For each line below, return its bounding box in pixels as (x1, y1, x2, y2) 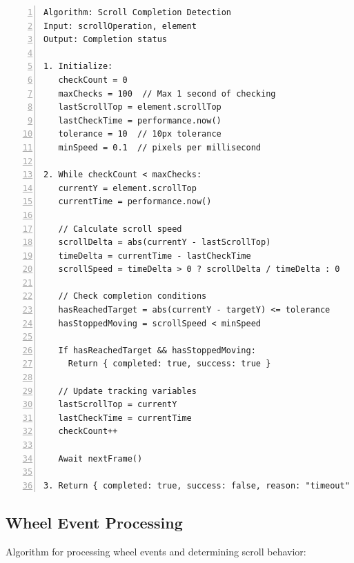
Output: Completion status (43, 34, 167, 45)
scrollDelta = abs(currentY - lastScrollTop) (58, 237, 271, 248)
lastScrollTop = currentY (58, 399, 177, 410)
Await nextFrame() (58, 453, 143, 464)
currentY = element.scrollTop (58, 183, 197, 193)
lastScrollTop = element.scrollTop (58, 102, 222, 112)
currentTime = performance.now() (58, 197, 212, 207)
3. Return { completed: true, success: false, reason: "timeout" (43, 480, 350, 491)
